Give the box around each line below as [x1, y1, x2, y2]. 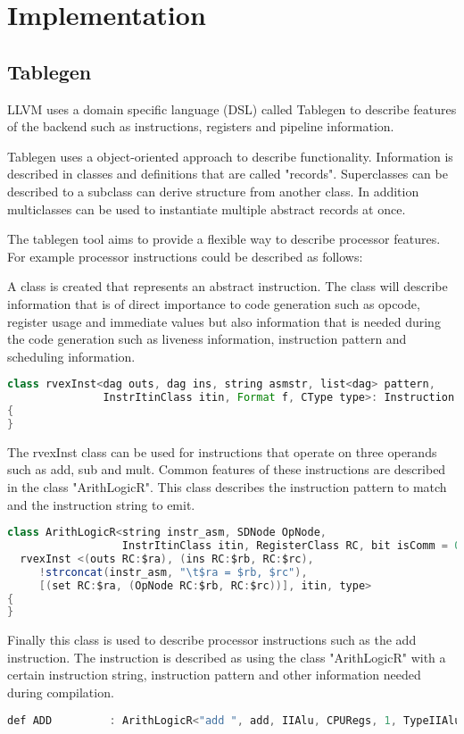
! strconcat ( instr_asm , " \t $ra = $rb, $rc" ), [38, 565, 308, 579]
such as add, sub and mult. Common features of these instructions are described [7, 460, 446, 479]
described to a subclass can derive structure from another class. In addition [7, 181, 419, 200]
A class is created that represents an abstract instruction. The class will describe [7, 277, 448, 296]
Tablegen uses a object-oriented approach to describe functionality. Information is [7, 146, 453, 165]
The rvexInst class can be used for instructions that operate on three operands [7, 442, 437, 461]
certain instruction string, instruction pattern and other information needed [7, 665, 421, 684]
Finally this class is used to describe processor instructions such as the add [7, 630, 417, 649]
